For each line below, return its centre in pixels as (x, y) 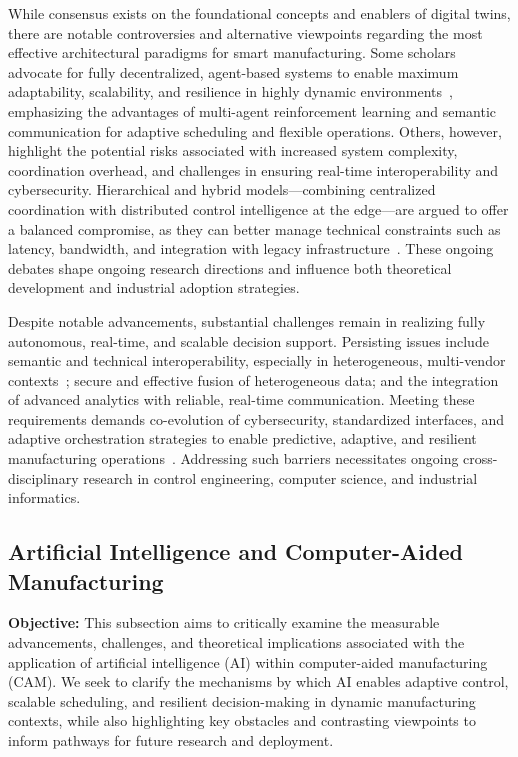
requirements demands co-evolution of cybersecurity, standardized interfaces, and (256, 418)
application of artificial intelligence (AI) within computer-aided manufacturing (248, 661)
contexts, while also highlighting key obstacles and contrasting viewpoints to (242, 720)
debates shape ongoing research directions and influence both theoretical (230, 267)
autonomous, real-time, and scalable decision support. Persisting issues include (248, 340)
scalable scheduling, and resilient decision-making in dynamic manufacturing (242, 700)
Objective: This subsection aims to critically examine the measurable (224, 622)
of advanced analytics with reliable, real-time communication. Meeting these (241, 399)
